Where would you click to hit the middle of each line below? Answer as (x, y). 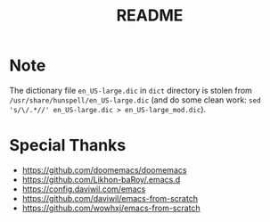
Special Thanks (68, 146)
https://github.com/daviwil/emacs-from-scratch (110, 198)
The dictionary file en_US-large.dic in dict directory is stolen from (131, 90)
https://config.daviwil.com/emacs (84, 189)
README (150, 16)
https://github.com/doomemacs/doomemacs (104, 169)
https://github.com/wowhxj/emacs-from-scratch (111, 208)
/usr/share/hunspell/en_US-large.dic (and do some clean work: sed (135, 100)
